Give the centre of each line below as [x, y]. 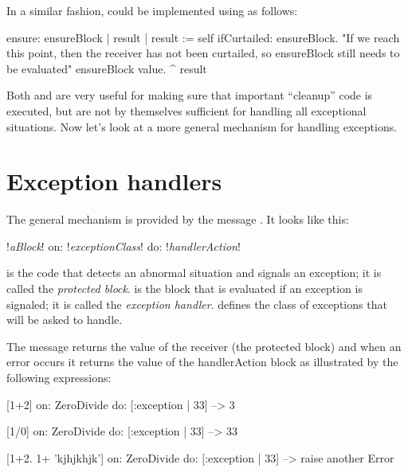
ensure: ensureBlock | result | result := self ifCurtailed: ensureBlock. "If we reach [203, 37]
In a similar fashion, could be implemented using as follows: [152, 10]
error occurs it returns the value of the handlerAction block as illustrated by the [202, 362]
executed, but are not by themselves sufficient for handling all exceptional [186, 110]
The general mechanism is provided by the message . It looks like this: [178, 219]
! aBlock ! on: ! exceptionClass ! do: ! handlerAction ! [124, 246]
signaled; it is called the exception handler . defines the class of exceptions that [197, 304]
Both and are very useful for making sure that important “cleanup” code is [190, 95]
